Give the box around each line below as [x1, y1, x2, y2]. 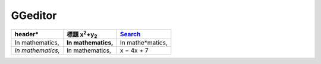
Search [119, 30, 141, 38]
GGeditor [11, 9, 57, 22]
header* [14, 30, 39, 38]
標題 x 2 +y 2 [66, 29, 97, 40]
